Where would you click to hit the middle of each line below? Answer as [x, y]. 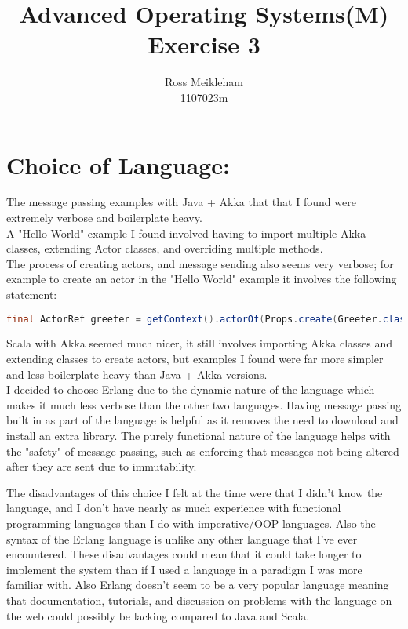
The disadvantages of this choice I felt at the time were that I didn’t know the [195, 492]
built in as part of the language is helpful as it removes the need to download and [202, 420]
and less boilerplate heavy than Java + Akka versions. [137, 374]
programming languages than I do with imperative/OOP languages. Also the [191, 523]
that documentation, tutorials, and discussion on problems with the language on [199, 600]
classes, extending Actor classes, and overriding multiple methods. [165, 248]
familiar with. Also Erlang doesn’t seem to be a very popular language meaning [198, 585]
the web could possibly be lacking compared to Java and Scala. [158, 615]
